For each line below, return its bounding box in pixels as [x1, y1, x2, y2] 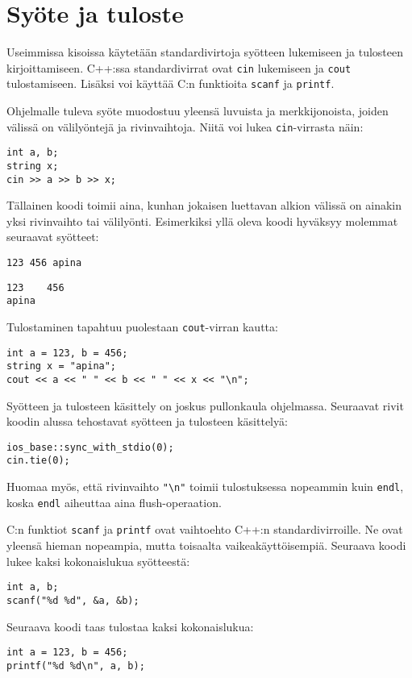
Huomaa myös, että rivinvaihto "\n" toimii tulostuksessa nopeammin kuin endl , [6, 478, 404, 495]
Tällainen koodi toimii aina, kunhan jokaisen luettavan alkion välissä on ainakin [6, 197, 402, 214]
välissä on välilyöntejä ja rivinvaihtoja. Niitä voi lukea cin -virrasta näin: [6, 118, 364, 135]
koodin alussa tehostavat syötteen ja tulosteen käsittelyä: [6, 413, 288, 430]
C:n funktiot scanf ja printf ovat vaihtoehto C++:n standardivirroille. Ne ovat [6, 521, 403, 538]
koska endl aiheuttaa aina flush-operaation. [6, 493, 222, 510]
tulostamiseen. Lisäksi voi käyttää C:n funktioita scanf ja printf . [6, 75, 335, 92]
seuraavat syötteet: [6, 228, 99, 245]
